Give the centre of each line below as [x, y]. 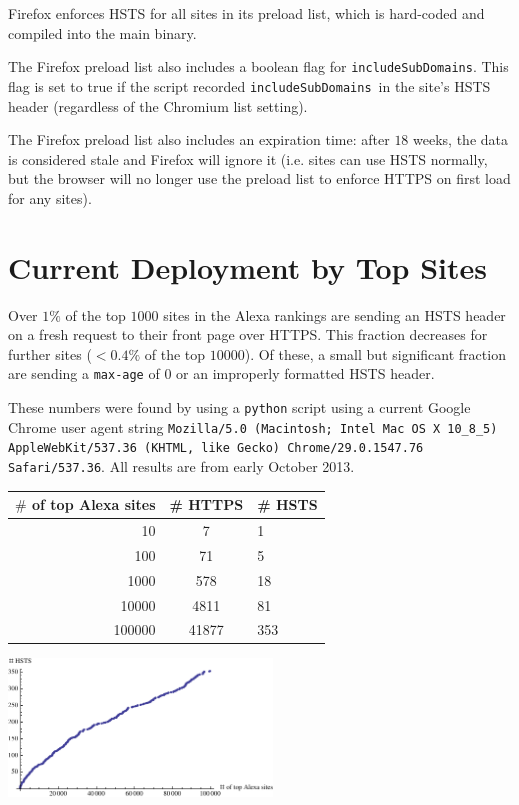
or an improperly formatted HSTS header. [305, 373]
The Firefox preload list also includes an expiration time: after [199, 139]
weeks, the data [460, 139]
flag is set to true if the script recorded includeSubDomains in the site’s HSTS [249, 85]
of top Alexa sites [94, 504]
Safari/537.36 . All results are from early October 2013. [181, 466]
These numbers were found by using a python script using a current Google [239, 407]
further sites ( [50, 353]
